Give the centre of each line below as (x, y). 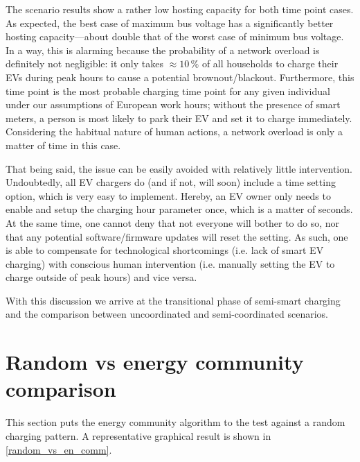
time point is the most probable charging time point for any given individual (168, 91)
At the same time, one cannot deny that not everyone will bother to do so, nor (173, 222)
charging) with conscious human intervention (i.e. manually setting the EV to (170, 263)
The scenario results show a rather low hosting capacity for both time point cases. (180, 9)
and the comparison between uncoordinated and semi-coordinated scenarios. (167, 314)
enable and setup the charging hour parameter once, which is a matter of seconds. (179, 209)
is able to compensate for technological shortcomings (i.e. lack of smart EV (165, 250)
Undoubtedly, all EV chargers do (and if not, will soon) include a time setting (171, 182)
